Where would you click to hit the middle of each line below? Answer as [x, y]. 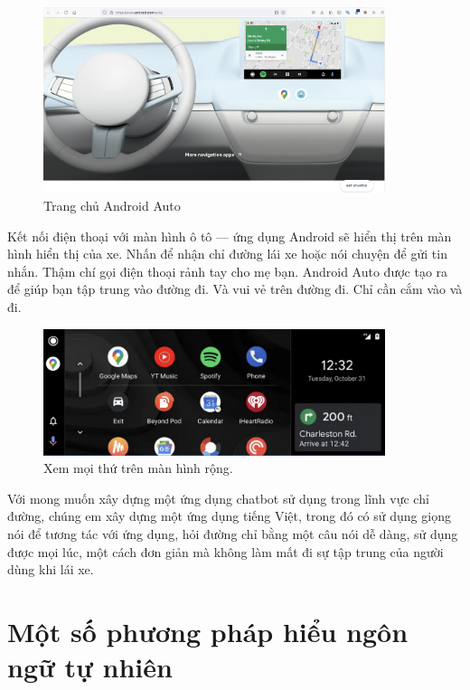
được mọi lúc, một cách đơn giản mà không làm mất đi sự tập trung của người [226, 551]
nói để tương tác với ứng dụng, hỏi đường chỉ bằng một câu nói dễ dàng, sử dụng [233, 533]
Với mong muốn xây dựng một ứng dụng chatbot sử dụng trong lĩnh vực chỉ [218, 498]
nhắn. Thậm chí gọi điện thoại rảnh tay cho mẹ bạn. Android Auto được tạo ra [228, 271]
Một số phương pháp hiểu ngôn [208, 631]
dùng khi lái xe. [51, 569]
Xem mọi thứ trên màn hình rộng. [138, 468]
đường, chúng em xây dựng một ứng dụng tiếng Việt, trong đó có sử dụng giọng [229, 516]
